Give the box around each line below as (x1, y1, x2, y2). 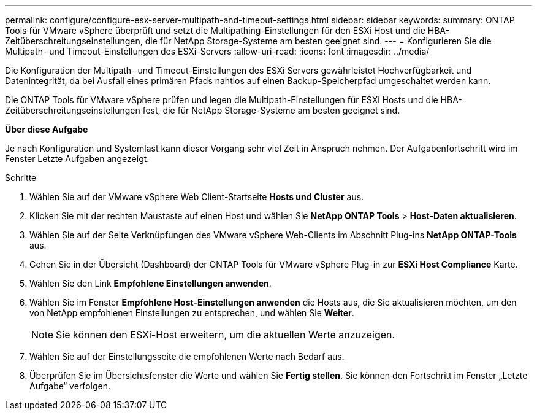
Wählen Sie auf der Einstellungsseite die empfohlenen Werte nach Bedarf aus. (29, 351, 345, 362)
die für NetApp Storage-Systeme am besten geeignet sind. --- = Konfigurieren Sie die (145, 36, 492, 46)
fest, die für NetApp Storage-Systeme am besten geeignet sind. (142, 105, 400, 115)
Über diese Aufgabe (5, 124, 88, 134)
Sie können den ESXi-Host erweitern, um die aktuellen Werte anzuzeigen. (56, 328, 395, 341)
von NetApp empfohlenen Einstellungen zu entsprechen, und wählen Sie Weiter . (29, 308, 354, 318)
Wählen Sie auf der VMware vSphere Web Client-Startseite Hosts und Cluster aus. (29, 192, 364, 202)
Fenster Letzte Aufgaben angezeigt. (5, 153, 150, 164)
